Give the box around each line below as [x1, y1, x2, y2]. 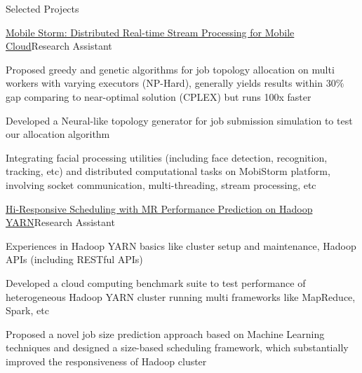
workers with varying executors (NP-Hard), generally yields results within [6, 76, 323, 90]
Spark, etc [6, 303, 49, 318]
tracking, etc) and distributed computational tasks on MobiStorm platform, [6, 164, 330, 178]
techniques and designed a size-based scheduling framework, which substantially [6, 340, 349, 355]
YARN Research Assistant [6, 215, 115, 230]
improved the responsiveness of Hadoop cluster [6, 353, 207, 368]
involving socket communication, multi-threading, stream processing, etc [6, 177, 316, 192]
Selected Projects [6, 1, 79, 15]
